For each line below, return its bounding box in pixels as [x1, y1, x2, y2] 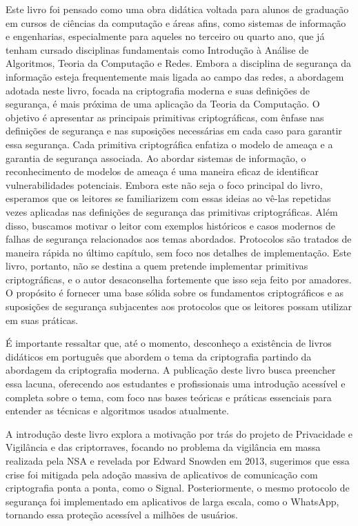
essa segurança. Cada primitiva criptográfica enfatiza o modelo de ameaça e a [6, 136, 333, 151]
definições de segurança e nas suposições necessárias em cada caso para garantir [6, 123, 342, 138]
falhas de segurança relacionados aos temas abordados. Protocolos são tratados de [6, 232, 352, 246]
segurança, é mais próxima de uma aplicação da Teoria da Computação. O [6, 97, 320, 111]
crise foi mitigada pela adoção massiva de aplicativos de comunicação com [6, 467, 318, 481]
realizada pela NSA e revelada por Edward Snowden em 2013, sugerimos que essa [6, 454, 350, 467]
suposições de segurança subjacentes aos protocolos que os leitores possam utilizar [6, 299, 352, 314]
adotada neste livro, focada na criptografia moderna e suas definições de [6, 83, 310, 97]
